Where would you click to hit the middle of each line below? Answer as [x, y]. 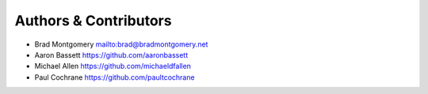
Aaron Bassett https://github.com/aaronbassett [111, 55]
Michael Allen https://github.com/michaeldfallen [113, 66]
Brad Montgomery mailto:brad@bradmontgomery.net [121, 44]
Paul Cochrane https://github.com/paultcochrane [115, 77]
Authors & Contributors [93, 21]
